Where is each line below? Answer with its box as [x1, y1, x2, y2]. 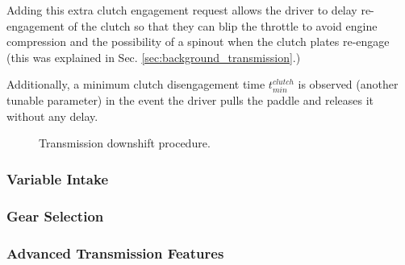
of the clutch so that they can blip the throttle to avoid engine [68, 17, 378, 34]
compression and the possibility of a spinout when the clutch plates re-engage [6, 33, 390, 50]
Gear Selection [6, 205, 104, 226]
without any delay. [6, 107, 98, 124]
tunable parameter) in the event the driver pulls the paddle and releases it [6, 92, 374, 109]
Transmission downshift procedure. [39, 135, 211, 151]
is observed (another [298, 76, 399, 93]
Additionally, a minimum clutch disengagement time [6, 76, 265, 93]
